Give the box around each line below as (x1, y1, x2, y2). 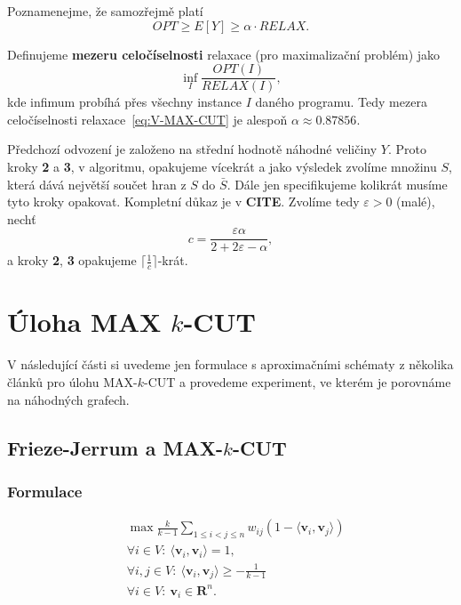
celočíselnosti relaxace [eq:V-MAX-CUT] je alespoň (7, 109, 288, 128)
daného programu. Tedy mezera (255, 93, 427, 111)
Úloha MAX (7, 303, 162, 340)
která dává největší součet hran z (7, 174, 187, 193)
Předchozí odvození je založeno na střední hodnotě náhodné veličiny (7, 140, 378, 158)
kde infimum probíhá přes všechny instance (7, 93, 242, 111)
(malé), (396, 192, 435, 211)
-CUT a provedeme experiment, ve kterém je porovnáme (143, 373, 451, 391)
